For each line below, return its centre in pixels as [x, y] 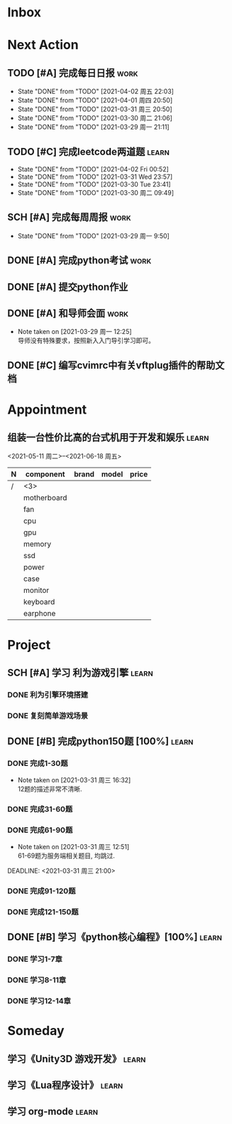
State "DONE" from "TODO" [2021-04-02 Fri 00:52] [93, 169]
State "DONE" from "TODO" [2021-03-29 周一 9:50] [94, 236]
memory [38, 544]
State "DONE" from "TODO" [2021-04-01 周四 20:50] [95, 100]
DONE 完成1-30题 [38, 763]
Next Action [43, 45]
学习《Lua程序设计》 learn [65, 1085]
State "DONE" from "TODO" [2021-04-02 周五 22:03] [95, 91]
